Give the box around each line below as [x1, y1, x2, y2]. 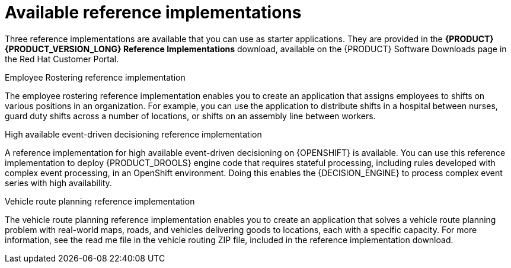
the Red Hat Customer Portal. [5, 53, 119, 64]
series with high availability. [5, 177, 112, 188]
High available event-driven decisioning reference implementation [5, 129, 262, 139]
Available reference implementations [5, 2, 302, 23]
